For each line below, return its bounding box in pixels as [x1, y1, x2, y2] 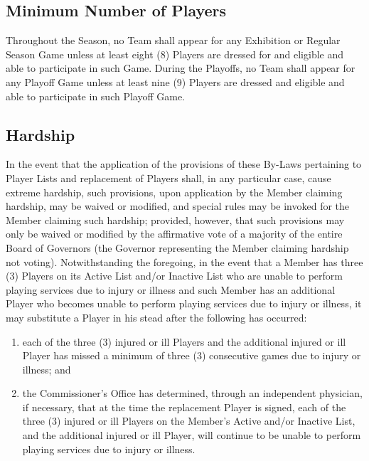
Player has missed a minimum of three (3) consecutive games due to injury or [22, 348, 361, 363]
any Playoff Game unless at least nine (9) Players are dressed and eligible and [6, 74, 345, 89]
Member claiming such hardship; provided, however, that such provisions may [6, 212, 345, 227]
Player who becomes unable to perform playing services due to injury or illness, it [6, 296, 362, 311]
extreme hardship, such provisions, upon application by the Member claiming [6, 184, 343, 199]
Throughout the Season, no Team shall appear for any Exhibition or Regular [6, 33, 341, 48]
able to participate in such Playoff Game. [6, 88, 186, 103]
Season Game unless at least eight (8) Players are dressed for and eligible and [6, 46, 344, 61]
